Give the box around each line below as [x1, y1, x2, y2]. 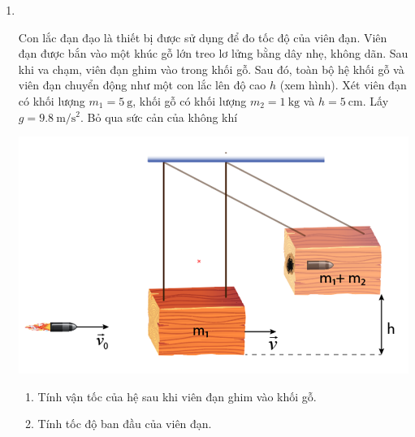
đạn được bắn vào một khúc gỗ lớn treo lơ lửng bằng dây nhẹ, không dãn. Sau [18, 45, 409, 62]
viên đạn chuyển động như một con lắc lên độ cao [18, 76, 266, 93]
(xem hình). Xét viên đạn [279, 76, 407, 93]
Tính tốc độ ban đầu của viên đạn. [37, 415, 212, 432]
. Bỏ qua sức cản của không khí [80, 108, 238, 125]
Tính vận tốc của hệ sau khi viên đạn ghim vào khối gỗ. [37, 387, 317, 405]
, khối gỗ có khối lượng [132, 92, 247, 109]
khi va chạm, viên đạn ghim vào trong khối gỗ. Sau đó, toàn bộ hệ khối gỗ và [18, 60, 404, 77]
